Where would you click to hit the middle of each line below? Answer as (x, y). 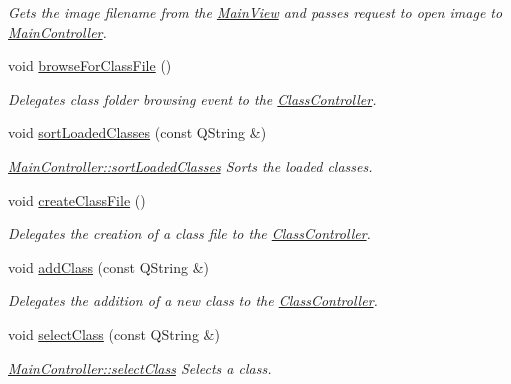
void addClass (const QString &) (108, 266)
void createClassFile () (77, 199)
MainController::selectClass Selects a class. (140, 367)
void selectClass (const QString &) (114, 333)
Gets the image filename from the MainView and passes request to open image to (255, 12)
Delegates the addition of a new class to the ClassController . (193, 300)
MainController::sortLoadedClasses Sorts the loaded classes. (190, 165)
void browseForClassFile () (90, 65)
